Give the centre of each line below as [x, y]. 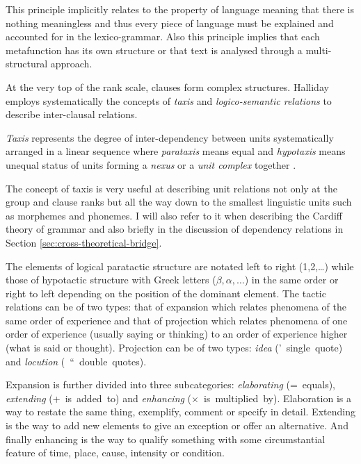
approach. [71, 64]
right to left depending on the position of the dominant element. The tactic [166, 293]
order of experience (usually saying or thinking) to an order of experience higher [177, 334]
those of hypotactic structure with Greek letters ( [111, 280]
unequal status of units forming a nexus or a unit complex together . [151, 164]
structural [27, 64]
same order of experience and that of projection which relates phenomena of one [177, 320]
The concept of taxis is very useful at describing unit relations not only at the [171, 188]
